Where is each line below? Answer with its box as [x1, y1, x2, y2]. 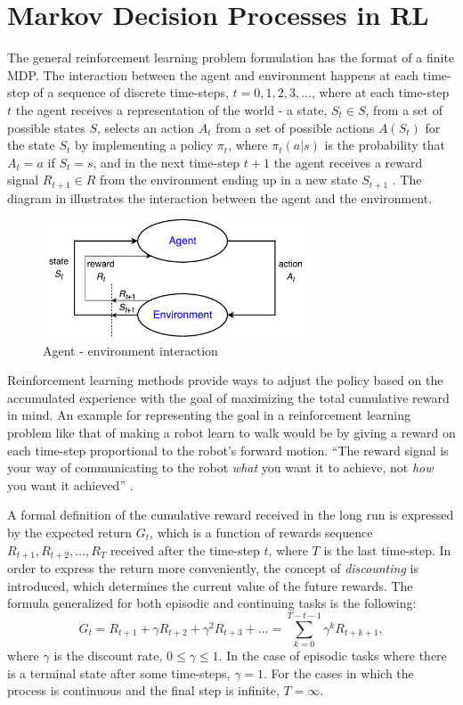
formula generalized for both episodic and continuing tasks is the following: [7, 594, 417, 612]
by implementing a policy [74, 135, 214, 154]
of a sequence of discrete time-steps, [33, 83, 229, 102]
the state [7, 135, 55, 154]
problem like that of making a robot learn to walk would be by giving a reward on [7, 423, 456, 442]
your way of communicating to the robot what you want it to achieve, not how [7, 458, 434, 477]
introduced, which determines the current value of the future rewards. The [7, 576, 413, 594]
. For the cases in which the [264, 663, 414, 682]
